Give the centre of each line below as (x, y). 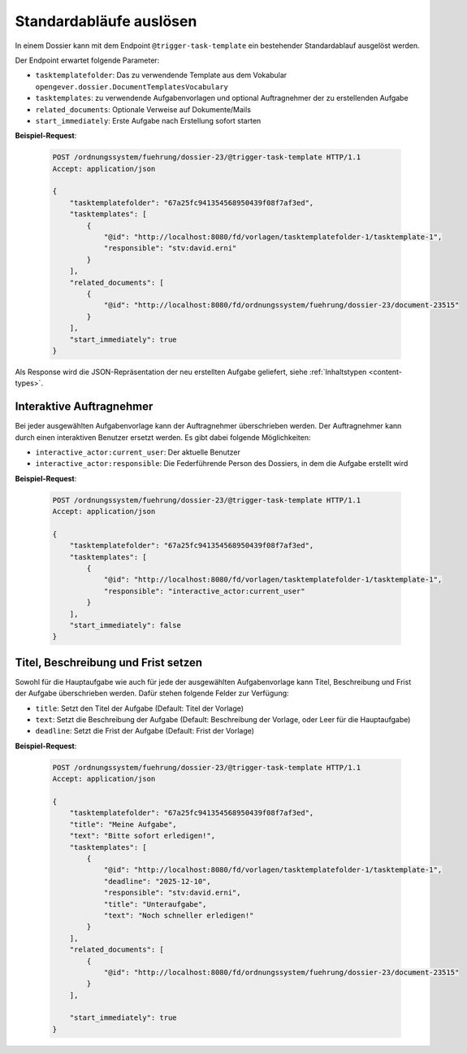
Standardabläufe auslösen (106, 21)
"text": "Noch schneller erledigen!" (179, 915)
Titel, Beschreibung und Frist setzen (109, 662)
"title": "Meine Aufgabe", (123, 824)
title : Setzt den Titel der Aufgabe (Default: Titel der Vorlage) (139, 708)
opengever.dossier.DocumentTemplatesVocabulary (132, 87)
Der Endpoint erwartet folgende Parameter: (87, 60)
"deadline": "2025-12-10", (157, 881)
